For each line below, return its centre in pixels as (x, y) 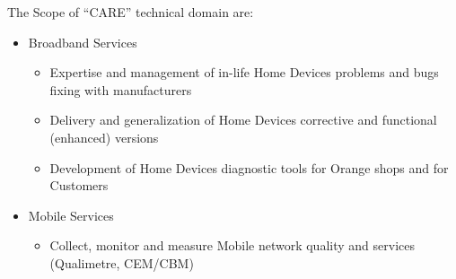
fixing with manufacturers (121, 89)
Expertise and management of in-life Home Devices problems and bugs (244, 72)
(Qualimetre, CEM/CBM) (122, 262)
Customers (79, 185)
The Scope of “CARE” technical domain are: (131, 12)
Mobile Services (71, 215)
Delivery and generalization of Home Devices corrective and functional (243, 120)
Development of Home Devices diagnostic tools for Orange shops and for (249, 167)
